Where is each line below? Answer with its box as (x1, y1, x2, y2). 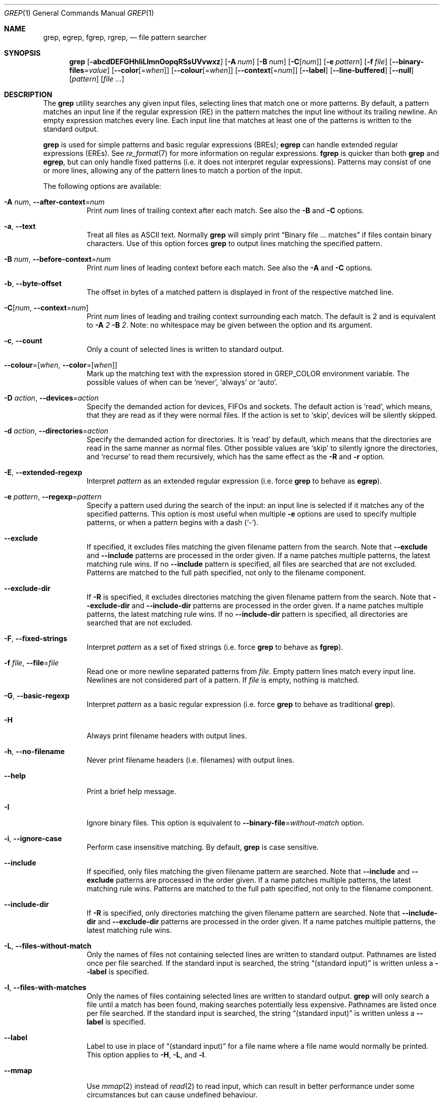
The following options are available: (43, 182, 161, 190)
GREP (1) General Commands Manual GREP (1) (4, 9, 154, 17)
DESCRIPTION (4, 90, 53, 99)
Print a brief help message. (86, 787, 176, 796)
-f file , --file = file (4, 658, 59, 667)
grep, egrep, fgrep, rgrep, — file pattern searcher (43, 33, 207, 42)
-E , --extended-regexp (4, 468, 82, 477)
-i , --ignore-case (4, 834, 62, 843)
